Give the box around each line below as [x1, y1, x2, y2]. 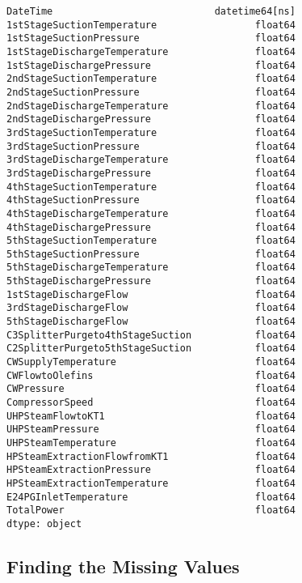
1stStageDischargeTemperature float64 [6, 45, 296, 57]
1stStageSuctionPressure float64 [6, 32, 296, 45]
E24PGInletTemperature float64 [6, 491, 296, 503]
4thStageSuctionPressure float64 [6, 194, 296, 206]
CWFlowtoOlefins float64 [6, 369, 296, 381]
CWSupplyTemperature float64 [6, 356, 296, 368]
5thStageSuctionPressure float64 [6, 248, 296, 260]
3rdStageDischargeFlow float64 [6, 302, 296, 314]
